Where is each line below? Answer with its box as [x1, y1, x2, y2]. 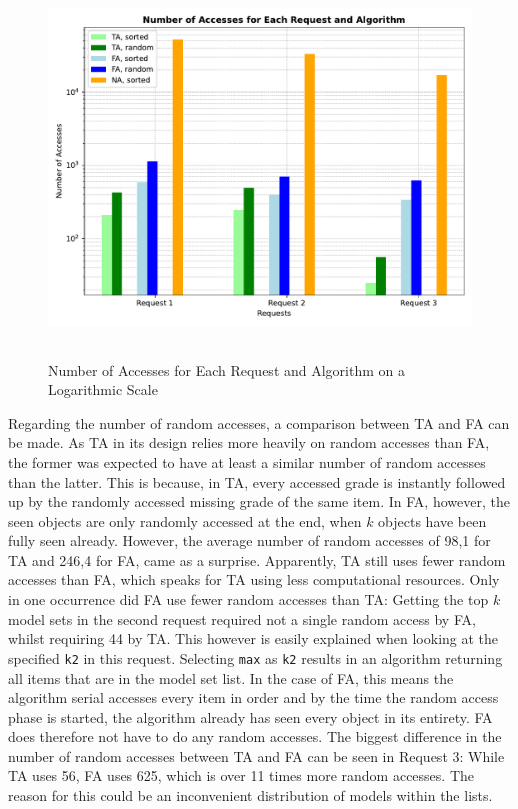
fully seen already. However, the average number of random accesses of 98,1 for [8, 530, 491, 551]
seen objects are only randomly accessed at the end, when [8, 510, 362, 531]
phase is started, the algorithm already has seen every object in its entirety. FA [8, 706, 493, 727]
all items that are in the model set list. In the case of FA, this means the [8, 667, 454, 688]
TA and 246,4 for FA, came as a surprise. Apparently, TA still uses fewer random [8, 549, 506, 570]
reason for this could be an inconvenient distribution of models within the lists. [8, 785, 493, 806]
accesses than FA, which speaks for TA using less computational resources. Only [8, 569, 500, 590]
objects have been [378, 510, 487, 531]
